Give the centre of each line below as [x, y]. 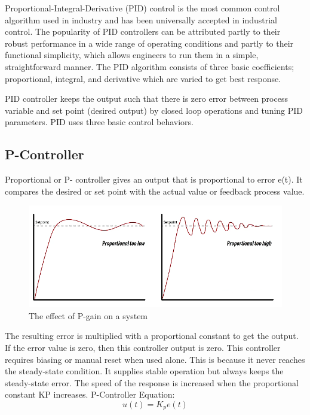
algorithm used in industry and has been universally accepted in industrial [141, 19]
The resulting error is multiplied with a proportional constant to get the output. [152, 336]
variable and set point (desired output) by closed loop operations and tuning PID [154, 110]
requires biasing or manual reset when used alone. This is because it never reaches [155, 359]
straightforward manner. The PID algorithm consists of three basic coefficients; [150, 66]
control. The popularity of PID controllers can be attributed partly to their [143, 31]
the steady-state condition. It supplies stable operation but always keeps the [144, 371]
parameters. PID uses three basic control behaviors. [99, 122]
